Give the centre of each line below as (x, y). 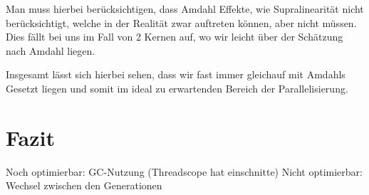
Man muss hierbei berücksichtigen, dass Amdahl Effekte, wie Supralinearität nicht (185, 9)
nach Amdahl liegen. (51, 50)
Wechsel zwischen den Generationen (84, 185)
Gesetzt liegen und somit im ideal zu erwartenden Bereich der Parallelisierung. (177, 88)
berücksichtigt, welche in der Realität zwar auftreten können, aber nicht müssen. (181, 22)
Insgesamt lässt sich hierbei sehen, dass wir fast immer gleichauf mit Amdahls (176, 74)
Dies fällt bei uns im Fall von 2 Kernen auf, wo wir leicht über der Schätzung (175, 37)
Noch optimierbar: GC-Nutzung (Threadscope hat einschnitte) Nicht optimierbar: (184, 171)
